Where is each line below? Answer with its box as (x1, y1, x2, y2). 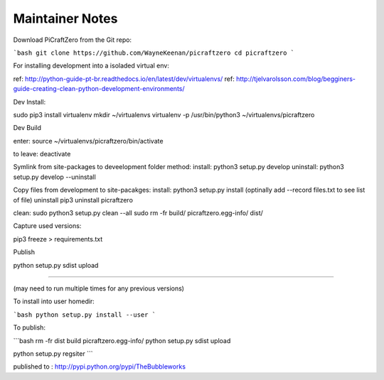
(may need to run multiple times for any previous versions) (13, 284, 185, 293)
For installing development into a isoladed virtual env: (13, 61, 170, 70)
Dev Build (13, 124, 42, 132)
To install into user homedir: (13, 297, 95, 305)
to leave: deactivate (13, 150, 71, 158)
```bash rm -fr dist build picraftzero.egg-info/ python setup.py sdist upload (13, 336, 231, 344)
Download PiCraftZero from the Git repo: (13, 36, 132, 44)
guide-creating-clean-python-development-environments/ (13, 85, 185, 93)
